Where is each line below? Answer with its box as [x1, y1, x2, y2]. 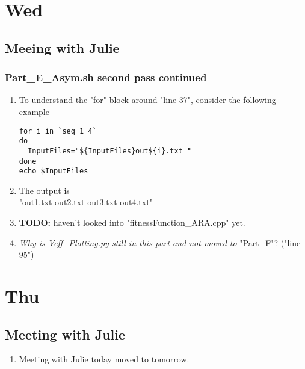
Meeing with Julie [5, 38, 120, 57]
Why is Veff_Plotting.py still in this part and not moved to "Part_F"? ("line [19, 236, 301, 249]
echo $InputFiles [19, 167, 88, 176]
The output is [19, 184, 70, 196]
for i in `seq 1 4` [19, 126, 97, 135]
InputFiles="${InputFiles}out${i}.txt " [28, 146, 192, 155]
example [19, 105, 49, 117]
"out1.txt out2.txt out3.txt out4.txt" [19, 196, 153, 208]
